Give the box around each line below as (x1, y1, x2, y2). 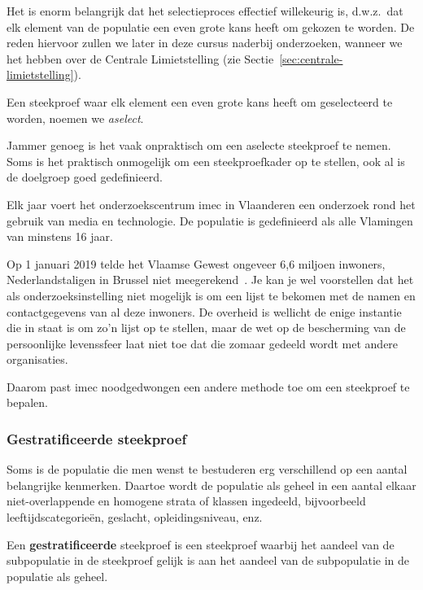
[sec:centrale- (279, 50, 343, 67)
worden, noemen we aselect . (7, 109, 144, 126)
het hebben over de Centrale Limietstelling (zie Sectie (7, 50, 274, 67)
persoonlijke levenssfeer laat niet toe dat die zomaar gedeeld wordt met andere (7, 334, 399, 352)
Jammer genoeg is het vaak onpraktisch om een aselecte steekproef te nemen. (7, 137, 391, 154)
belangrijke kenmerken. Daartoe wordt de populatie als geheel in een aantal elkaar (7, 476, 416, 493)
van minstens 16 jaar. (7, 228, 113, 245)
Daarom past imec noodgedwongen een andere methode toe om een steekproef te (7, 378, 410, 395)
